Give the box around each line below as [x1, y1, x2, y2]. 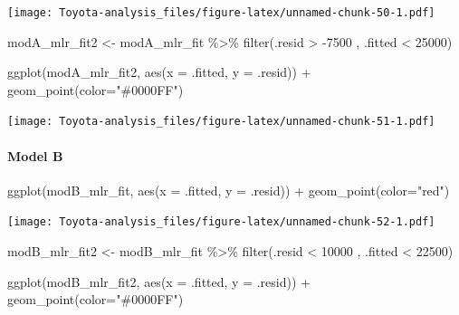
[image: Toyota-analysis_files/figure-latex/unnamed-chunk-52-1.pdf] [7, 215, 435, 229]
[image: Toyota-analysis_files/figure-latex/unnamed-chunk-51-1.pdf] [7, 115, 435, 129]
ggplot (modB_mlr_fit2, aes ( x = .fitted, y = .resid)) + [7, 272, 311, 291]
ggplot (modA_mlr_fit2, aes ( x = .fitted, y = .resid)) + [7, 62, 311, 81]
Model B [7, 146, 63, 165]
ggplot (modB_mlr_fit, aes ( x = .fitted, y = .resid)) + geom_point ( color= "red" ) [7, 180, 450, 199]
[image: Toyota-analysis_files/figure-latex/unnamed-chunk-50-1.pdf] [7, 6, 435, 19]
